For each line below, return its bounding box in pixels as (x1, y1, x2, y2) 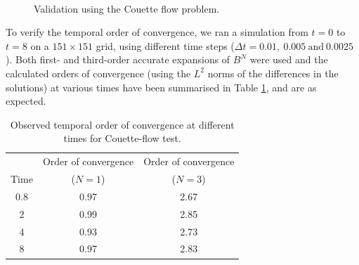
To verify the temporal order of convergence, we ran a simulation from (6, 25, 308, 39)
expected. (6, 93, 46, 108)
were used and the (249, 52, 328, 67)
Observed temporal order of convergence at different (10, 117, 235, 131)
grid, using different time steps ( (96, 38, 235, 53)
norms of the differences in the (207, 65, 339, 80)
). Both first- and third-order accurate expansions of (6, 52, 230, 67)
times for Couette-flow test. (63, 131, 181, 146)
